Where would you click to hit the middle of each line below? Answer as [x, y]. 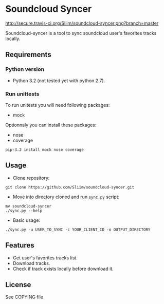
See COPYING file [24, 297]
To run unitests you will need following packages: [58, 105]
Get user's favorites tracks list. [45, 258]
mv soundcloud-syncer [29, 206]
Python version [25, 69]
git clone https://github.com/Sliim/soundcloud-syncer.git [70, 187]
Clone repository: [31, 178]
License [18, 285]
